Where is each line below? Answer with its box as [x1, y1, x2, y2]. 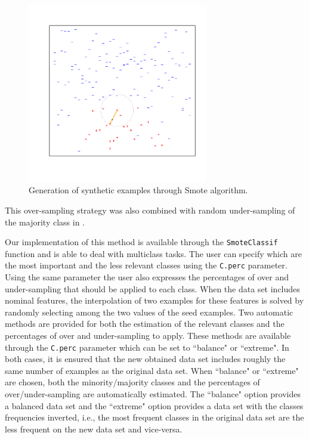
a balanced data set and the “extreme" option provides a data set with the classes [5, 399, 304, 412]
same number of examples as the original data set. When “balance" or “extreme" [5, 364, 299, 376]
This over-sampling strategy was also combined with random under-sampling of [5, 203, 295, 216]
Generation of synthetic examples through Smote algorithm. [29, 184, 248, 196]
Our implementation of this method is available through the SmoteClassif [5, 236, 278, 248]
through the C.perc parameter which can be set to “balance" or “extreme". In [5, 341, 289, 353]
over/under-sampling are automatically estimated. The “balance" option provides [5, 388, 301, 400]
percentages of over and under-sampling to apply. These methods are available [5, 329, 291, 342]
